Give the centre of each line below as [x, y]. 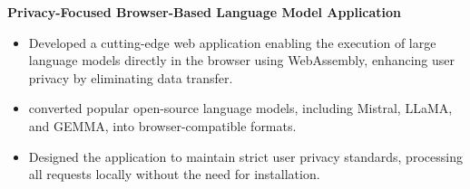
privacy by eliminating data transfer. [131, 77]
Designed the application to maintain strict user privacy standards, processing [245, 156]
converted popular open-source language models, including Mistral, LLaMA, [240, 108]
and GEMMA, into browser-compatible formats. [162, 125]
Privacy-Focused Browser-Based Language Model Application [205, 12]
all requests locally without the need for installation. [174, 174]
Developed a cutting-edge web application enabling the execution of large [232, 42]
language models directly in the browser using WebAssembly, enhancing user [242, 60]
